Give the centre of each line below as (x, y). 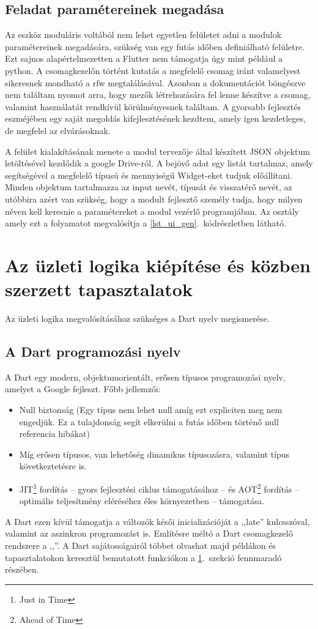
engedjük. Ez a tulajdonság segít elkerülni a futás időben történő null (149, 421)
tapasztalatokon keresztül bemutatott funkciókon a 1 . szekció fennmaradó (143, 557)
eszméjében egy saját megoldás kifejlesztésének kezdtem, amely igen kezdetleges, (155, 118)
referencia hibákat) (55, 434)
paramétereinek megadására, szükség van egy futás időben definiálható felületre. (155, 46)
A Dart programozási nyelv (93, 351)
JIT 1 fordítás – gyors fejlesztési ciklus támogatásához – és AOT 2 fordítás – (159, 488)
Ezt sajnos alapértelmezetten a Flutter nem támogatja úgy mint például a (144, 58)
